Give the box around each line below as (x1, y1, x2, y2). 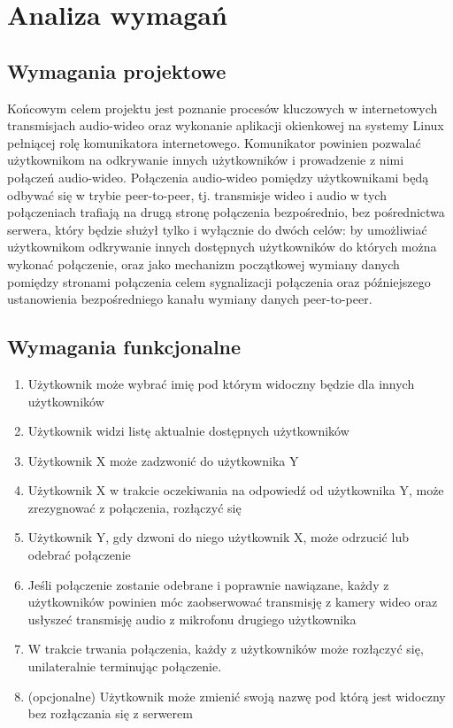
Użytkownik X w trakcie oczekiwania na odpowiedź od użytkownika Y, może (27, 481, 444, 500)
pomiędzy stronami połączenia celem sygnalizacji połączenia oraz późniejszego (7, 272, 431, 290)
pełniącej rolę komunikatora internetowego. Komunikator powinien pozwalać (7, 133, 421, 151)
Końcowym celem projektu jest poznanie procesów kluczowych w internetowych (7, 98, 438, 117)
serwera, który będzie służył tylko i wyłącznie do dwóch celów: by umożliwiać (7, 220, 427, 238)
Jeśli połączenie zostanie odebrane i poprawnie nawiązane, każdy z (27, 575, 389, 593)
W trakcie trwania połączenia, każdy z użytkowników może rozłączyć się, (27, 639, 424, 658)
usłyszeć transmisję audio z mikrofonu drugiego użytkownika (27, 609, 357, 628)
